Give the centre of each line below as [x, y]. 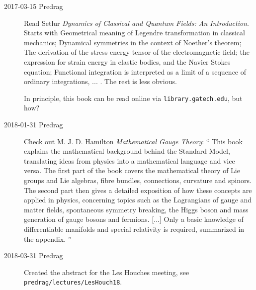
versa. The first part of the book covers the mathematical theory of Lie [132, 170]
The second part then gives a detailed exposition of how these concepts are [138, 190]
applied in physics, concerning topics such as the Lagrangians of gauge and [138, 200]
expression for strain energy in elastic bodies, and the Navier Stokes [127, 61]
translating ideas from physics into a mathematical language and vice [129, 160]
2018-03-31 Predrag [34, 255]
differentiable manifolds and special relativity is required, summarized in [134, 229]
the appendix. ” [48, 239]
